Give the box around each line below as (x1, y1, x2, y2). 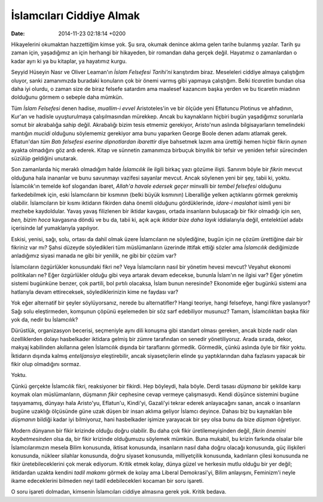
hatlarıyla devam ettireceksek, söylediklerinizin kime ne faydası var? (11, 288, 179, 296)
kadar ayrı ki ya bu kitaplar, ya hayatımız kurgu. (11, 57, 127, 65)
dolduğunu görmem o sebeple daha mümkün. (11, 93, 124, 101)
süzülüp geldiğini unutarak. (11, 155, 78, 162)
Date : (11, 30, 25, 37)
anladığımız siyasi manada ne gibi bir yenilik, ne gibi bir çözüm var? (11, 252, 176, 260)
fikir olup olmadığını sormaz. (11, 361, 81, 367)
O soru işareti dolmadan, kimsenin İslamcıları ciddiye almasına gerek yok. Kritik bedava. (11, 488, 227, 495)
